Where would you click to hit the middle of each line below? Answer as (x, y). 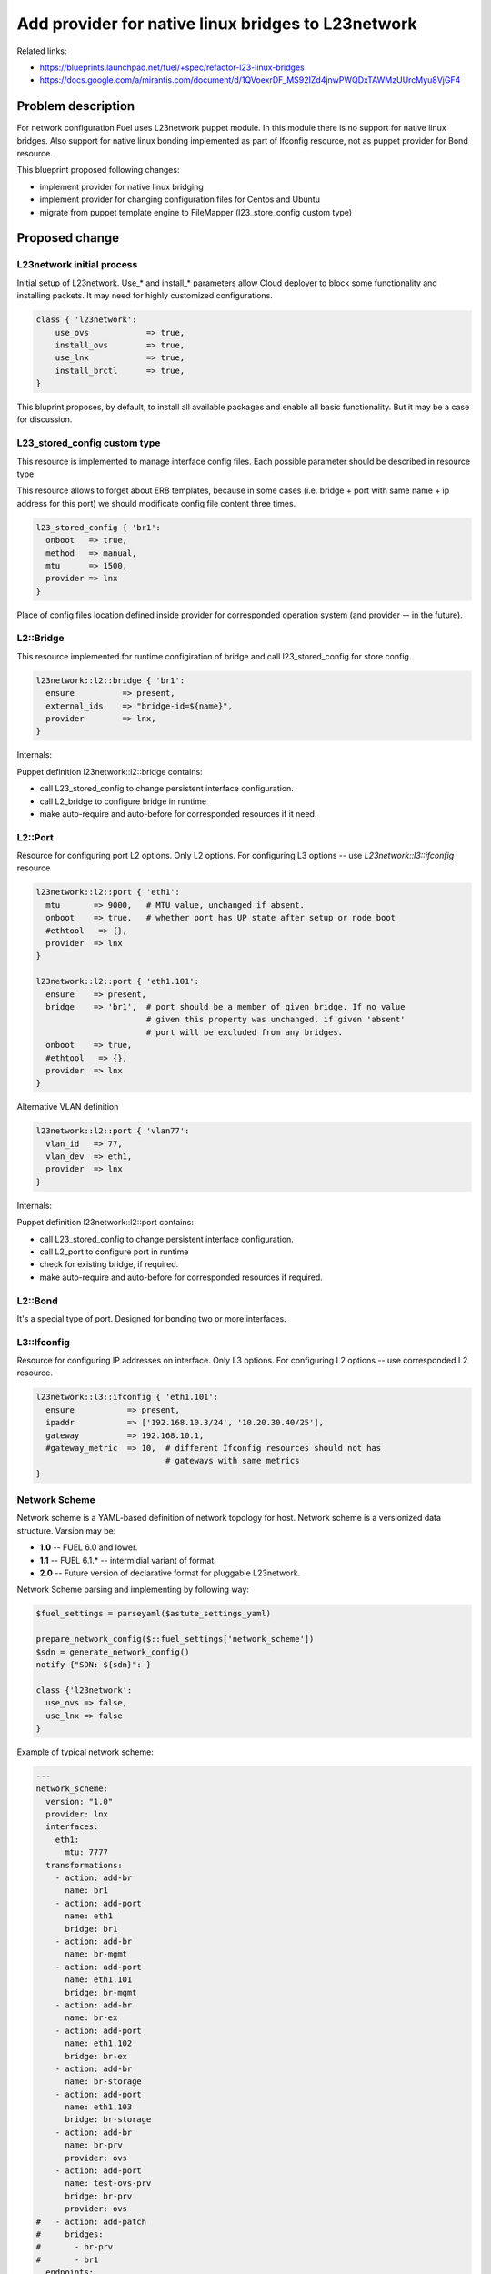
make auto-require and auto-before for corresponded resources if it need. (178, 813)
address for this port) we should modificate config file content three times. (156, 503)
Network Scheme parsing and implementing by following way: (133, 1590)
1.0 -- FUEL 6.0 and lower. (89, 1547)
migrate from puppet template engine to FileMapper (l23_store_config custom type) (196, 212)
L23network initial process (77, 265)
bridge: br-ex (96, 2056)
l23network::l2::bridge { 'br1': (110, 680)
